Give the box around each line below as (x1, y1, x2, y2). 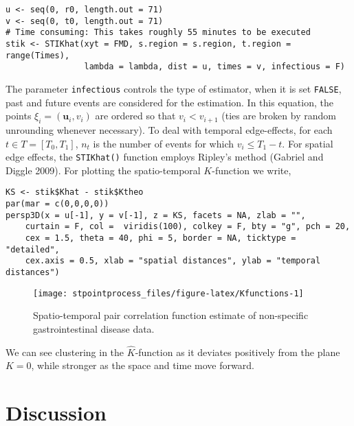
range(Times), (5, 50, 70, 60)
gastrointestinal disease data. (33, 321, 155, 335)
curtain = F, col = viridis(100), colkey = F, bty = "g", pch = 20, (25, 222, 351, 232)
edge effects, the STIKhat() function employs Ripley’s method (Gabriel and (5, 150, 324, 164)
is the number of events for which (93, 136, 234, 150)
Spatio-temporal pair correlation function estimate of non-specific (33, 308, 309, 322)
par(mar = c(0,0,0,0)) (5, 199, 109, 209)
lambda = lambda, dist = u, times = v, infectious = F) (84, 62, 345, 72)
